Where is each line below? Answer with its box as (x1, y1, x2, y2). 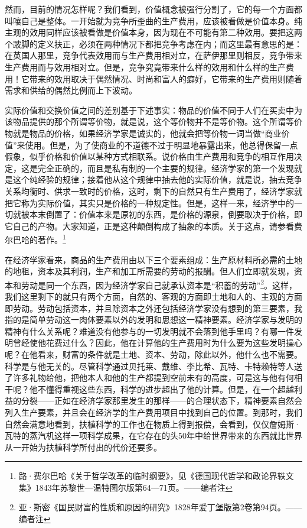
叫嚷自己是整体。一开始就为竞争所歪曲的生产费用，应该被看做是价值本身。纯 (5, 14, 302, 27)
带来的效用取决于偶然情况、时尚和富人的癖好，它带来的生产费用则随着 (29, 72, 302, 85)
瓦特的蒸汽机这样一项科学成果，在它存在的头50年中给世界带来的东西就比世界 (5, 429, 302, 442)
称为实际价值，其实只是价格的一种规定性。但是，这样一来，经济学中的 (21, 196, 294, 209)
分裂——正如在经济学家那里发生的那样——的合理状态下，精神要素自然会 (21, 394, 302, 407)
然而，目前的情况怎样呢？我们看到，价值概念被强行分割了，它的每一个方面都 (5, 3, 302, 15)
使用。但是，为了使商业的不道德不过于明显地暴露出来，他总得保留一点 (25, 138, 298, 151)
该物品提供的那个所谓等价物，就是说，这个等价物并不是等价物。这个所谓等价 (5, 115, 302, 128)
